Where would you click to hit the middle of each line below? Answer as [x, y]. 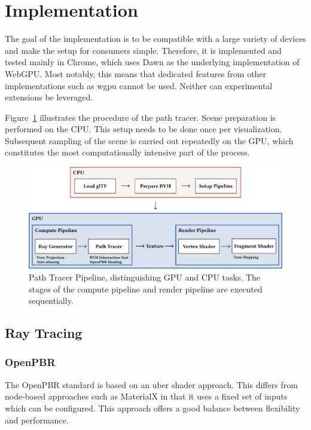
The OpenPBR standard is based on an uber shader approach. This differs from [151, 384]
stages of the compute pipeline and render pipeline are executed [146, 289]
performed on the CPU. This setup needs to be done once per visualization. [144, 129]
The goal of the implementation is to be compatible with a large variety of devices [155, 39]
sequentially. [51, 301]
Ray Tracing [44, 333]
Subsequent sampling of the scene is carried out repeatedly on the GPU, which [149, 140]
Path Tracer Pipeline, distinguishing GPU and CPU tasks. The [145, 277]
